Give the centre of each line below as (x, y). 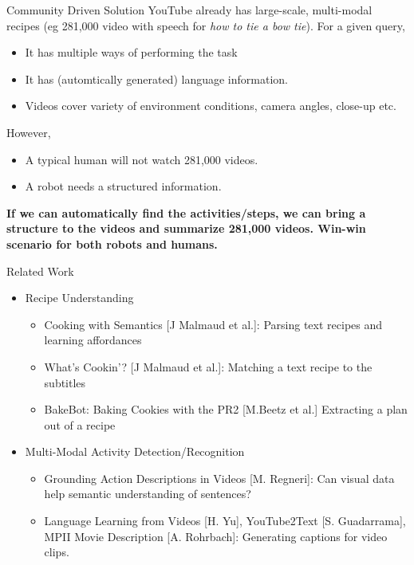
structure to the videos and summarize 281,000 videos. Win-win (186, 228)
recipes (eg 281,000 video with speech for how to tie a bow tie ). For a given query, (206, 25)
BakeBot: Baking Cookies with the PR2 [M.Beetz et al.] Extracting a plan (226, 409)
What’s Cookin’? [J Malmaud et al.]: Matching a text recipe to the (208, 366)
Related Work (40, 271)
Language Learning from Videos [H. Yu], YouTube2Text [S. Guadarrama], (225, 521)
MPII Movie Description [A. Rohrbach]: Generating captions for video (216, 536)
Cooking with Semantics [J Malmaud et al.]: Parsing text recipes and (213, 324)
